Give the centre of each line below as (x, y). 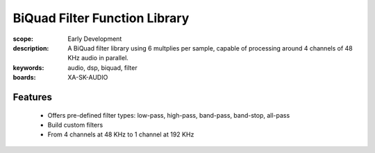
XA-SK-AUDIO (88, 78)
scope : (23, 39)
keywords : (28, 67)
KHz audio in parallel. (98, 58)
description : (31, 48)
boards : (24, 78)
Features (32, 97)
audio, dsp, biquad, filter (103, 67)
